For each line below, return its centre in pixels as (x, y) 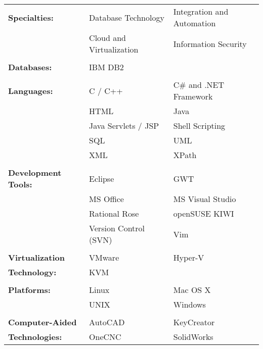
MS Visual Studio (205, 199)
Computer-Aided (42, 322)
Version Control (117, 228)
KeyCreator (194, 322)
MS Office (106, 199)
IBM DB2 (106, 67)
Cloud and (107, 38)
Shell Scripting (199, 126)
